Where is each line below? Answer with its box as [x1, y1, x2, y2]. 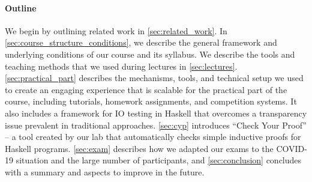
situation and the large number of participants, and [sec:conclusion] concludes [16, 154, 302, 166]
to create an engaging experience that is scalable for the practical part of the [5, 83, 287, 96]
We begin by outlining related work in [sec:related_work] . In [5, 24, 227, 37]
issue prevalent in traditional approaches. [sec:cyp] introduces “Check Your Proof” [5, 118, 307, 131]
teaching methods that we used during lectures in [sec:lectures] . [5, 59, 238, 72]
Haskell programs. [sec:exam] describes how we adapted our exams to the [5, 142, 274, 154]
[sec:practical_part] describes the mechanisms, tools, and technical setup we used [5, 71, 304, 84]
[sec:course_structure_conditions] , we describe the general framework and [5, 36, 277, 49]
